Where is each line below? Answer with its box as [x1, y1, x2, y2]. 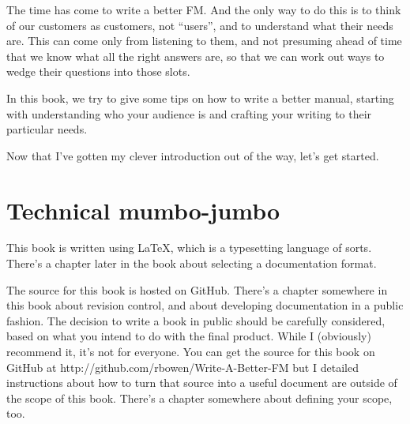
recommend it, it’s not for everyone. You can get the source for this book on [6, 343, 375, 360]
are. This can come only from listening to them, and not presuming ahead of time [6, 32, 402, 49]
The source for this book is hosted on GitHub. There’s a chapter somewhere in [6, 281, 388, 298]
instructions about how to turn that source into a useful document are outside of [6, 374, 397, 391]
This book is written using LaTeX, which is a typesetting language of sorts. [6, 239, 372, 256]
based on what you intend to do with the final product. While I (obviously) [6, 328, 371, 344]
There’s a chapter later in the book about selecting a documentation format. [6, 255, 377, 272]
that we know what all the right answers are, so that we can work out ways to [6, 47, 385, 64]
